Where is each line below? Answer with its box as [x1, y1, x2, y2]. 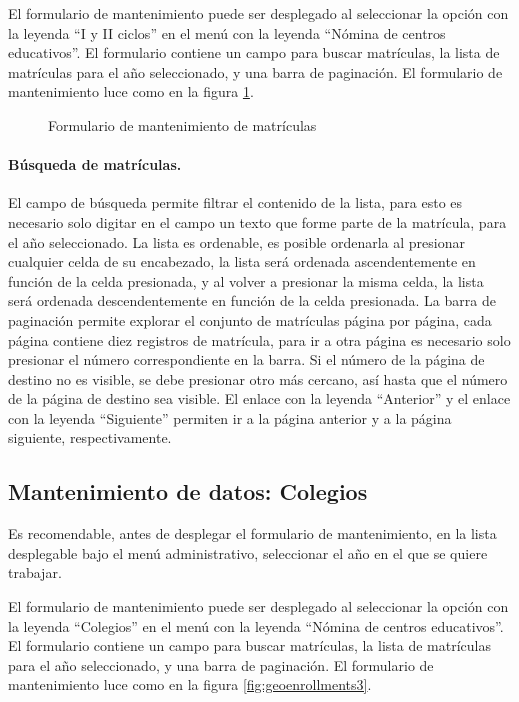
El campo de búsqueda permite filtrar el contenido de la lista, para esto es [8, 192, 463, 213]
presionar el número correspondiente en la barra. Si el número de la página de [8, 349, 485, 370]
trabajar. [8, 562, 62, 583]
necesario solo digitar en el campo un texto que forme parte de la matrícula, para [8, 211, 507, 232]
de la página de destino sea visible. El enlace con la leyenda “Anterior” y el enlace [8, 388, 511, 409]
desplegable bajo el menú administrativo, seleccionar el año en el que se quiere [8, 542, 488, 563]
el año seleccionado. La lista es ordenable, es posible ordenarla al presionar [8, 231, 466, 252]
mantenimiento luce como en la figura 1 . [8, 81, 254, 102]
